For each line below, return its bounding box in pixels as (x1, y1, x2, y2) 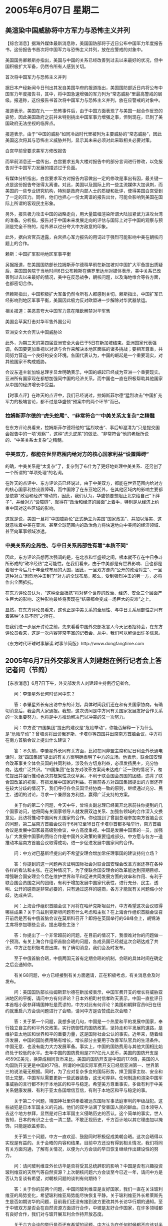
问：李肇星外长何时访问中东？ (13, 691, 75, 697)
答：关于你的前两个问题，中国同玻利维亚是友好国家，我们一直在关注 (13, 1186, 154, 1192)
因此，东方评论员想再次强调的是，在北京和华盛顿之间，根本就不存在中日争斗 (5, 554, 163, 560)
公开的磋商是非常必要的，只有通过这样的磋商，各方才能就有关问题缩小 (13, 886, 158, 892)
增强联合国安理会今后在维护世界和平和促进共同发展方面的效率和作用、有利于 (5, 873, 163, 879)
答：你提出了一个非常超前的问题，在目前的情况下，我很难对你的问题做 (13, 932, 158, 938)
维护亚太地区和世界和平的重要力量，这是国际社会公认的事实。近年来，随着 (5, 1031, 158, 1037)
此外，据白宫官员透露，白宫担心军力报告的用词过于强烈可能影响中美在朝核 (5, 234, 158, 240)
